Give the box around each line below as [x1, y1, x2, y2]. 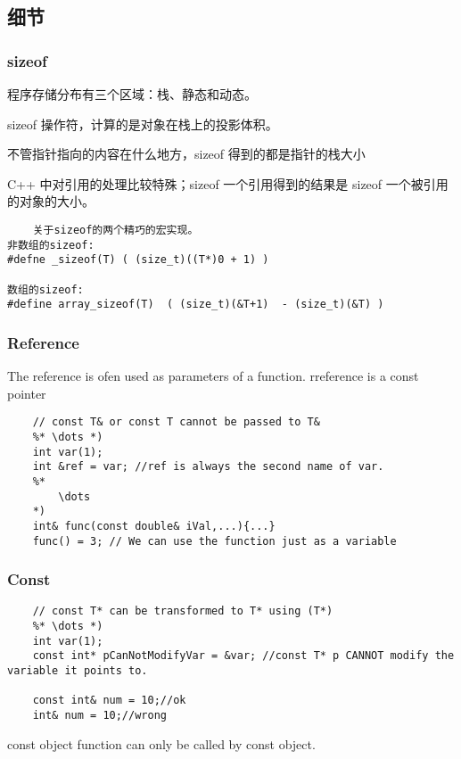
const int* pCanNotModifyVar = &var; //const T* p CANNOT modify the [32, 649, 455, 663]
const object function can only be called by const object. [7, 734, 316, 753]
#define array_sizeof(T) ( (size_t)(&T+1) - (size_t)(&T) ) [7, 298, 384, 311]
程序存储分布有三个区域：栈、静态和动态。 [7, 85, 257, 103]
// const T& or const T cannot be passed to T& [32, 416, 320, 429]
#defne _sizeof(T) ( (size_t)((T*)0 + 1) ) [7, 253, 269, 267]
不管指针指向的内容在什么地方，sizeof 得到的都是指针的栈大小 [7, 144, 366, 163]
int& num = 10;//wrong [32, 709, 167, 722]
